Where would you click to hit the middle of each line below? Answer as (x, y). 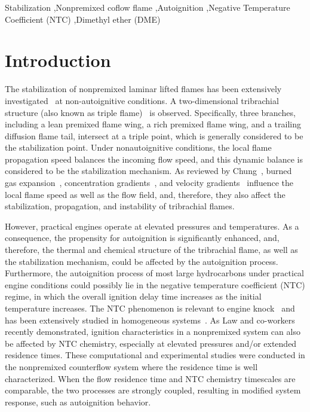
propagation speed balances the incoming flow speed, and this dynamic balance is (154, 159)
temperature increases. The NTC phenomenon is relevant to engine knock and (150, 308)
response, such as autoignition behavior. (78, 402)
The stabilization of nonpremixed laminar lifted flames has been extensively (143, 89)
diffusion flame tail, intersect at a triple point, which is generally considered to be (154, 135)
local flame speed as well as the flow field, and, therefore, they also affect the (145, 194)
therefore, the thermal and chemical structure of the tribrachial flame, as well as (151, 250)
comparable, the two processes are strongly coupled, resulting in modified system (153, 390)
